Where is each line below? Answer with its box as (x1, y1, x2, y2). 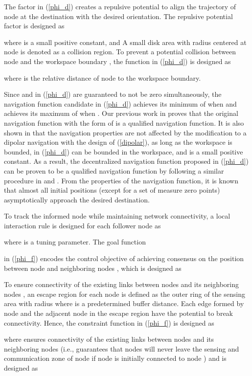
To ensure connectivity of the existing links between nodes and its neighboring (4, 279, 239, 289)
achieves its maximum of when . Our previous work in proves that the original (4, 108, 238, 118)
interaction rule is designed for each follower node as (4, 220, 161, 230)
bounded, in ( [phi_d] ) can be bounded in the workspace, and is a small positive (4, 146, 243, 156)
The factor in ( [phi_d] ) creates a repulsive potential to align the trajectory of (4, 1, 236, 11)
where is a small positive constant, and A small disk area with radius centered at (4, 37, 247, 47)
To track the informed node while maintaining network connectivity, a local (4, 211, 230, 221)
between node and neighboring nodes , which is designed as (4, 263, 182, 273)
